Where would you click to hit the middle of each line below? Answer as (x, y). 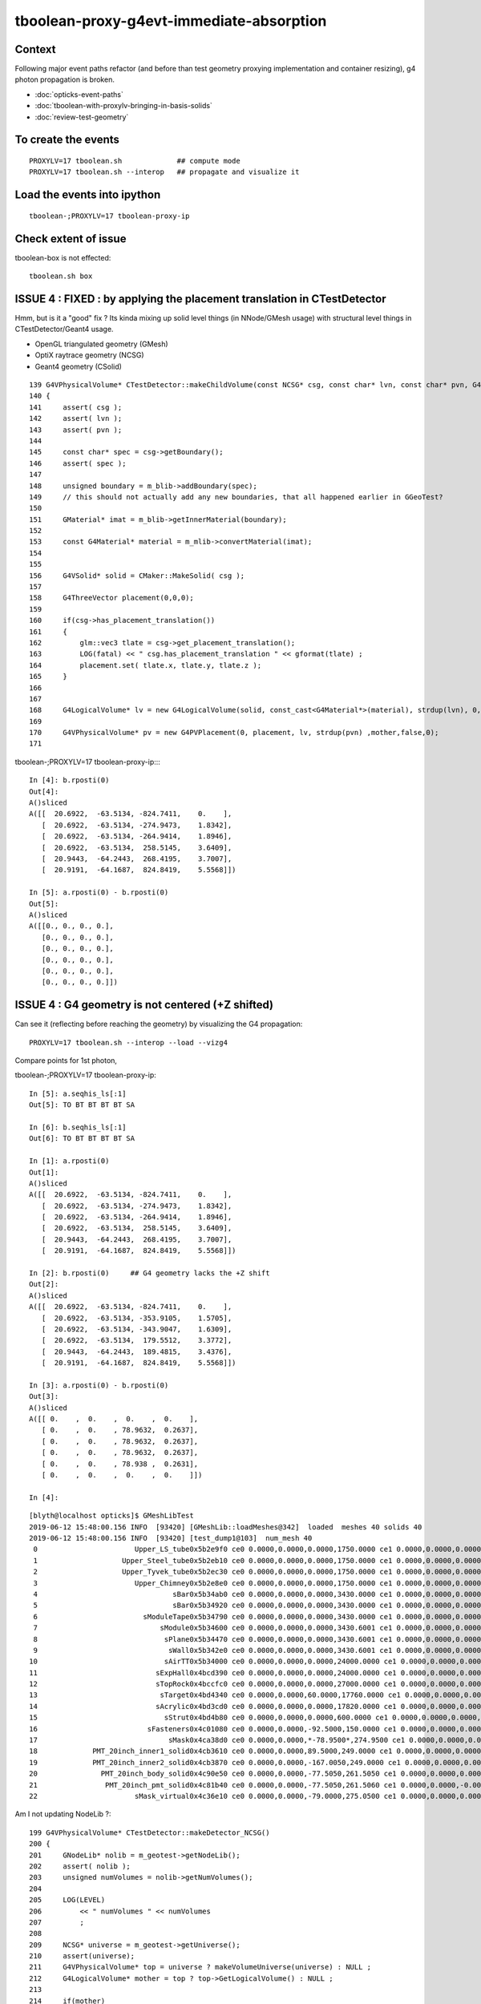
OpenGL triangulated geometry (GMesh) (101, 344)
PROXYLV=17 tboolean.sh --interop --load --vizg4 (129, 1042)
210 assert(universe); (82, 1956)
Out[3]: (44, 1396)
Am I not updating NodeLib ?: (63, 1814)
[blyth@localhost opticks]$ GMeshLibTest (111, 1516)
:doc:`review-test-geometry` (82, 117)
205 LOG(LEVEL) (67, 1900)
